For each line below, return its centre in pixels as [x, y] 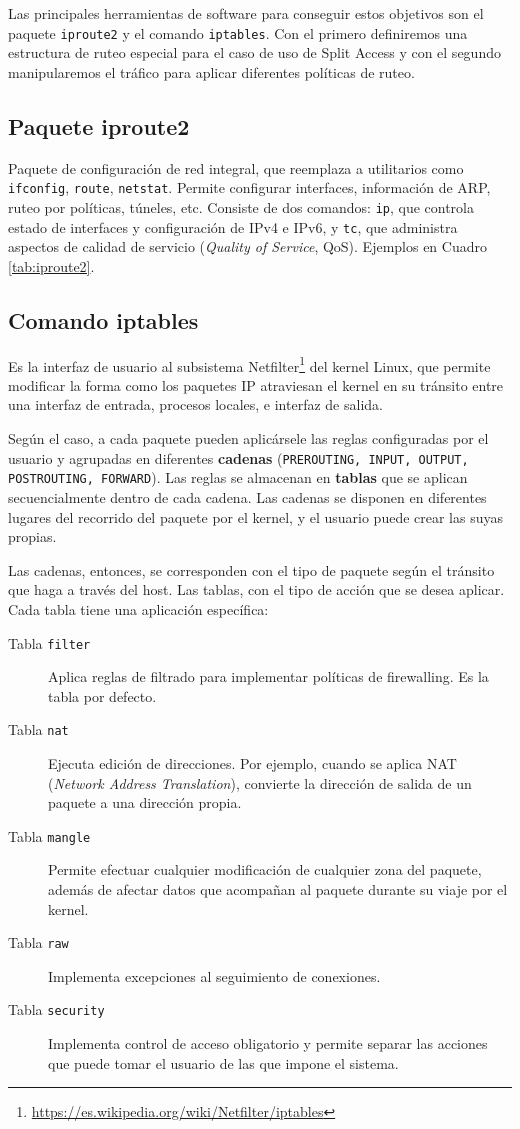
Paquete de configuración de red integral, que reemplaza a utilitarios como [236, 167]
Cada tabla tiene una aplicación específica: [138, 608]
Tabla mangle [49, 835]
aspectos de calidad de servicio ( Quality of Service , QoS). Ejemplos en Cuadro [247, 246]
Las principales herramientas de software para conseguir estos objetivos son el [246, 13]
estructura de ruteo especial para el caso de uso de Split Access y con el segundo [254, 52]
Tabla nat [38, 729]
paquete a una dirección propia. [145, 802]
